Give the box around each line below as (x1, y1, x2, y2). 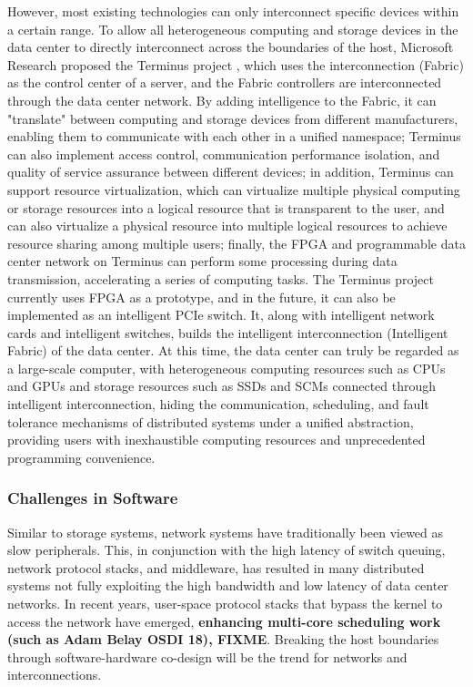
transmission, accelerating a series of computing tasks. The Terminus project (7, 269, 434, 288)
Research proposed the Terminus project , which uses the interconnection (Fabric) (7, 55, 464, 74)
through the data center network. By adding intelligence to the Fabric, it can (7, 90, 437, 109)
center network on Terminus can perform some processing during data (7, 251, 398, 271)
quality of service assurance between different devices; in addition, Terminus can (7, 162, 454, 181)
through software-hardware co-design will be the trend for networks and (7, 647, 408, 666)
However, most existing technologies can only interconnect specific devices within (7, 2, 459, 20)
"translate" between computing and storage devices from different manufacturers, (7, 108, 458, 128)
